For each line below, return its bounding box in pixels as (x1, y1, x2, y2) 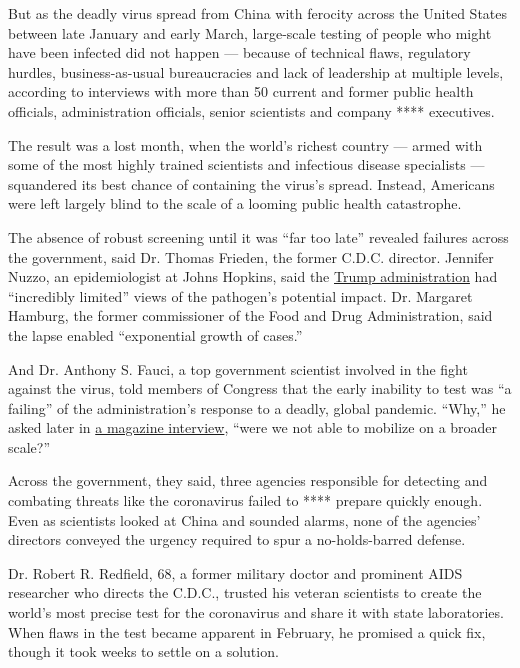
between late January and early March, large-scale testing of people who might (8, 22, 492, 43)
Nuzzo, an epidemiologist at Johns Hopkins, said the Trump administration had (8, 266, 498, 287)
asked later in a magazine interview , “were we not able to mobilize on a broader (8, 417, 498, 438)
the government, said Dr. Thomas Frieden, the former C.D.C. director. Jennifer (8, 246, 494, 267)
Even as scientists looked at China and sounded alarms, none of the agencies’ (8, 509, 481, 530)
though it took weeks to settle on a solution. (8, 641, 279, 662)
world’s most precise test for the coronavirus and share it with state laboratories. (8, 602, 504, 623)
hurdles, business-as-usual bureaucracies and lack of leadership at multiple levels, (8, 61, 504, 82)
